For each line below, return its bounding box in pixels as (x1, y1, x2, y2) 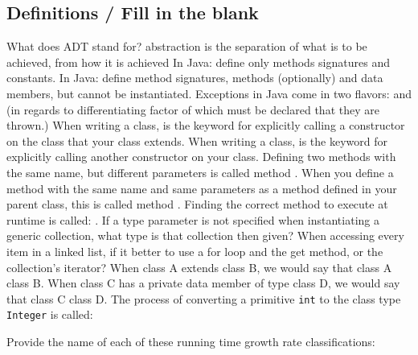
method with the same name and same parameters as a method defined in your (6, 180, 397, 196)
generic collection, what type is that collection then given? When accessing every (6, 227, 404, 244)
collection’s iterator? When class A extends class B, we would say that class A (6, 258, 392, 275)
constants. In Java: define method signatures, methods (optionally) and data (6, 69, 383, 86)
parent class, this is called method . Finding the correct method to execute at (6, 196, 388, 213)
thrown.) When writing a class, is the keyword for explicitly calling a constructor (6, 117, 405, 134)
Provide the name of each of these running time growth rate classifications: (6, 333, 375, 350)
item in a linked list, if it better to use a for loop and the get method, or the (6, 242, 383, 259)
